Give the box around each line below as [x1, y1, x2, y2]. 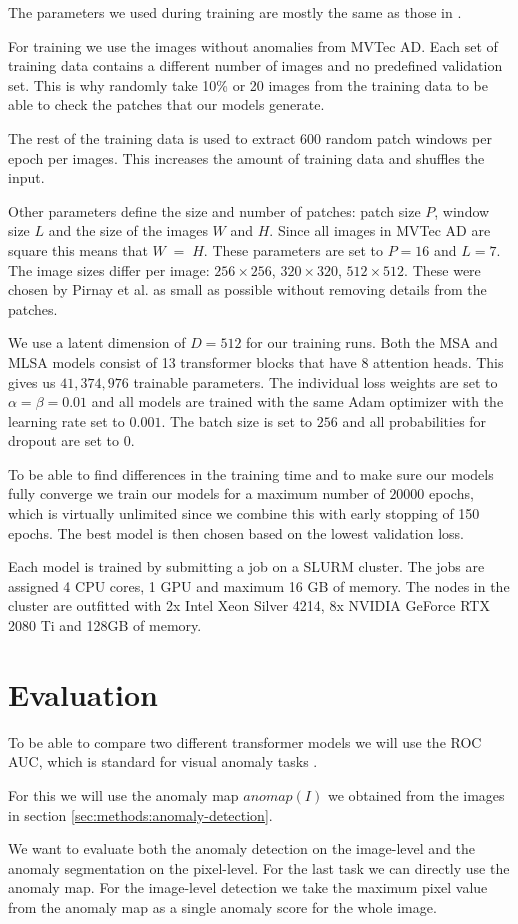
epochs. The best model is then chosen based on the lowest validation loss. [8, 522, 464, 543]
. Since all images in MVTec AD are [269, 220, 491, 241]
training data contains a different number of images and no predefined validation [8, 55, 503, 76]
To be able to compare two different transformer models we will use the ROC [8, 731, 482, 752]
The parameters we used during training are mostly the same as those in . [8, 2, 462, 22]
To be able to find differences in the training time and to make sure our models [8, 463, 494, 484]
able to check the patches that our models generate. [8, 94, 325, 115]
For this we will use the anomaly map [8, 784, 239, 805]
